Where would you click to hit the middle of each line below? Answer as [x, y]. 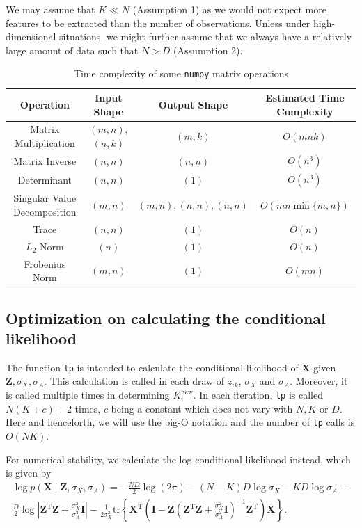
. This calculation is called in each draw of [134, 381]
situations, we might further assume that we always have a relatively [206, 37]
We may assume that [50, 9]
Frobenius [45, 263]
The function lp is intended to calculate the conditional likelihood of [152, 367]
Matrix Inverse [45, 161]
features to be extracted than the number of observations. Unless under [158, 23]
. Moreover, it [319, 381]
